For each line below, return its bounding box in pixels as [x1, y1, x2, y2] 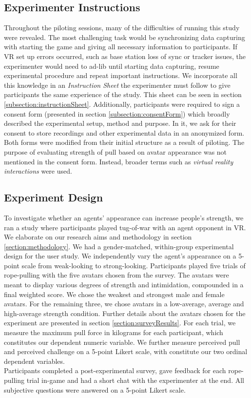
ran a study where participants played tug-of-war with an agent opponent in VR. [4, 222, 246, 232]
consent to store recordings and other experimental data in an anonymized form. [4, 127, 245, 138]
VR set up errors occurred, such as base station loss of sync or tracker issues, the [4, 51, 246, 61]
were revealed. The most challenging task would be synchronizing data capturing [4, 32, 245, 42]
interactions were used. [4, 166, 72, 176]
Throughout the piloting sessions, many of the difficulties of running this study [4, 22, 240, 33]
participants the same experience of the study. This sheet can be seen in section [4, 89, 242, 99]
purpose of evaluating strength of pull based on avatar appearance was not [4, 146, 227, 157]
